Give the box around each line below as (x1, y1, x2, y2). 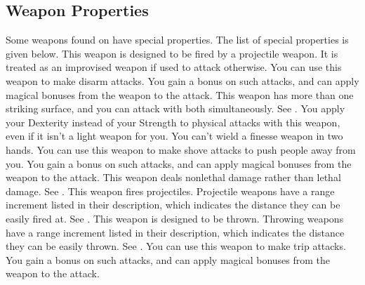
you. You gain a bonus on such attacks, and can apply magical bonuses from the (6, 156, 352, 171)
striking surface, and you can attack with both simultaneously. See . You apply (6, 101, 345, 116)
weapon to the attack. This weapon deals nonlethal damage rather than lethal (6, 170, 341, 185)
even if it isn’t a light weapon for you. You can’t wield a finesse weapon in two (6, 128, 343, 143)
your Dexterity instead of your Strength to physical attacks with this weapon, (6, 114, 340, 129)
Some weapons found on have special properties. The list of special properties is (6, 32, 349, 47)
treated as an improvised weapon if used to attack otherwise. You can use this (6, 60, 342, 74)
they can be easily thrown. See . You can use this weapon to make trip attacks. (6, 239, 346, 253)
